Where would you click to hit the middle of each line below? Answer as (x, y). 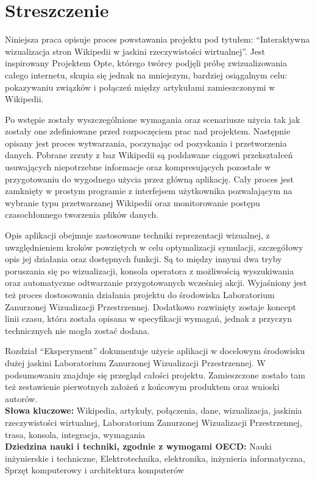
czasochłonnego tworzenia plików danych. (82, 214)
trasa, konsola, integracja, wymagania (75, 434)
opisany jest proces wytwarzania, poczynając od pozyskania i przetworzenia (146, 143)
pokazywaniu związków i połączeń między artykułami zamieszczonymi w (140, 87)
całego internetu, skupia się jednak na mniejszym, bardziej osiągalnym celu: (146, 75)
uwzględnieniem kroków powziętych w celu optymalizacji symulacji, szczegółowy (154, 247)
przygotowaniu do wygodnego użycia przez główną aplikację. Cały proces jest (149, 179)
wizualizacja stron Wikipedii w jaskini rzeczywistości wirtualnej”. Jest (135, 51)
